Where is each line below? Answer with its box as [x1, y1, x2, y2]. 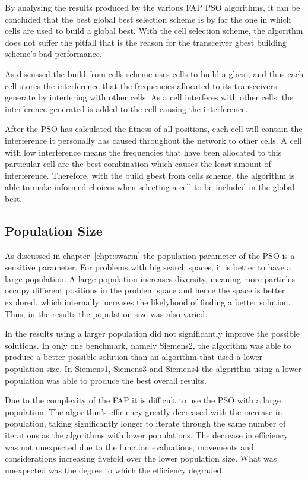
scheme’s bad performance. [5, 48, 102, 60]
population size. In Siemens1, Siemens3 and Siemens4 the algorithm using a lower [5, 362, 301, 375]
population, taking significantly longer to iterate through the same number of [5, 417, 286, 430]
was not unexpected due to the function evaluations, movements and [5, 440, 254, 453]
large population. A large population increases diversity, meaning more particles [5, 272, 296, 285]
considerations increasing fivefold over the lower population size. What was [5, 452, 277, 465]
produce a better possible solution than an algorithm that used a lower [5, 350, 263, 363]
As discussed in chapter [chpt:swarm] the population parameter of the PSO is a [5, 249, 295, 261]
